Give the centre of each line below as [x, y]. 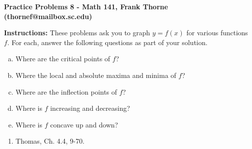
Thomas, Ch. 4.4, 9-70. [50, 141]
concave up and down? [84, 124]
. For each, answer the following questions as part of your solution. [107, 42]
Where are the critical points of [63, 59]
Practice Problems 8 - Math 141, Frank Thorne [86, 6]
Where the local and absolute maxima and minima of [96, 75]
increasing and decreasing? [90, 108]
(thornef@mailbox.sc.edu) [48, 16]
